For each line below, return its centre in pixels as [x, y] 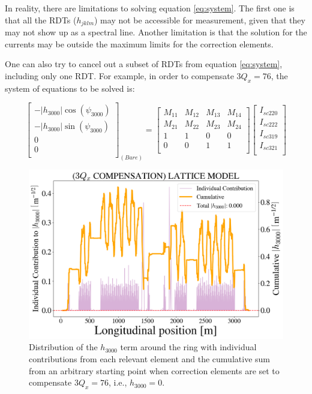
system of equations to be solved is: [70, 88]
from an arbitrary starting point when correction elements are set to [154, 370]
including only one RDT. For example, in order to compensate [119, 75]
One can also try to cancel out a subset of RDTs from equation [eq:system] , [144, 64]
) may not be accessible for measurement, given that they [200, 19]
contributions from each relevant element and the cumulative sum [149, 358]
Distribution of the [63, 347]
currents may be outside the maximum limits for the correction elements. [139, 43]
